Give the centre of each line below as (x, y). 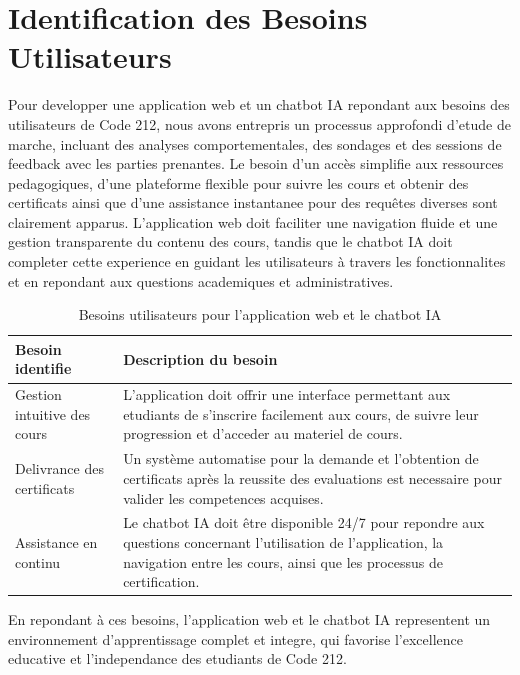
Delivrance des (59, 468)
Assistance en (56, 541)
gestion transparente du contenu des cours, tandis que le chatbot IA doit (230, 241)
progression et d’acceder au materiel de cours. (263, 433)
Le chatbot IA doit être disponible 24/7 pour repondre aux (304, 522)
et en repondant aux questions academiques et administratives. (201, 280)
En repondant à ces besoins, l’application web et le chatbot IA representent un (249, 619)
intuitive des (53, 413)
